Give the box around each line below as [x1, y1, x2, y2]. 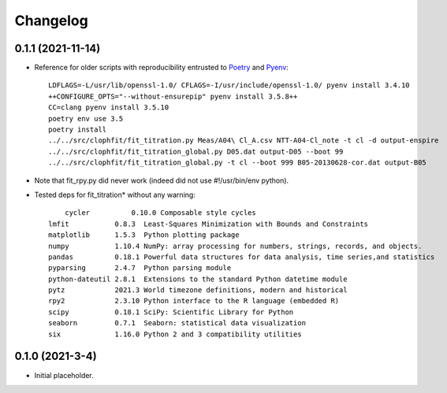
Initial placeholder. [34, 370, 94, 380]
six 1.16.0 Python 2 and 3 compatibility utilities [48, 329, 303, 339]
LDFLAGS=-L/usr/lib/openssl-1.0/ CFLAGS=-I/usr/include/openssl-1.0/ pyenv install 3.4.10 [48, 81, 410, 90]
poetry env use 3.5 [48, 114, 124, 123]
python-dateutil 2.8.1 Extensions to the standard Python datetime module [48, 274, 348, 284]
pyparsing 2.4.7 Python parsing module [48, 264, 232, 273]
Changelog [14, 12, 88, 29]
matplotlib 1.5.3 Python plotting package [48, 231, 240, 239]
